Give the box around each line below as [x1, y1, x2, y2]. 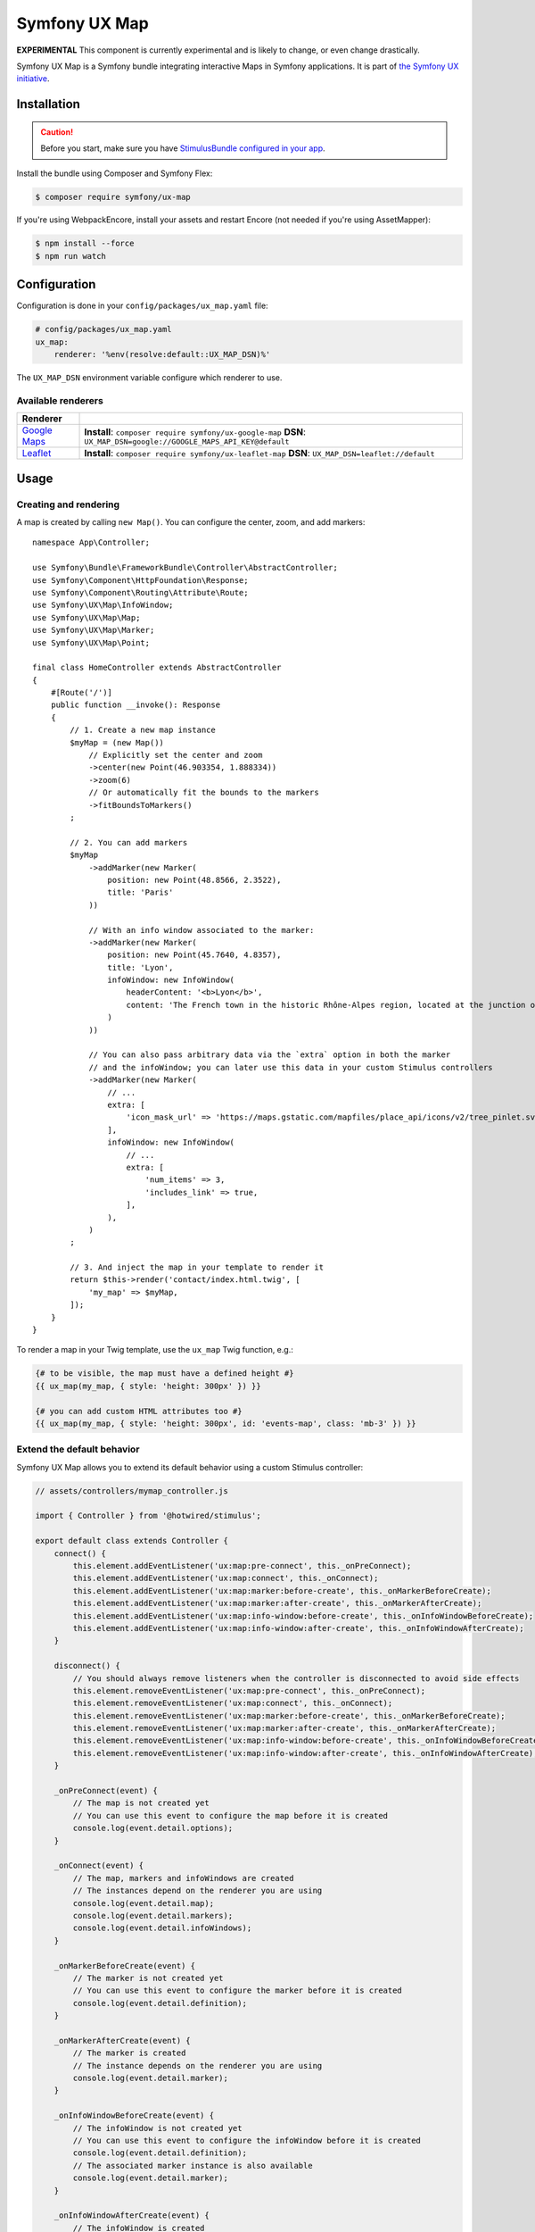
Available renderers [16, 394, 104, 406]
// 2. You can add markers [70, 837, 188, 847]
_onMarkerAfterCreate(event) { [53, 2036, 191, 2045]
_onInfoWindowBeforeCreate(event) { [53, 2111, 214, 2120]
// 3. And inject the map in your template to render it [70, 1262, 325, 1272]
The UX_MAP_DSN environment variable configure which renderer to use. [16, 372, 283, 383]
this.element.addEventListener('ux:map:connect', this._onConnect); [72, 1573, 379, 1584]
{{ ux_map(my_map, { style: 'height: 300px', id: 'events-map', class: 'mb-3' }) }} [35, 1418, 416, 1428]
